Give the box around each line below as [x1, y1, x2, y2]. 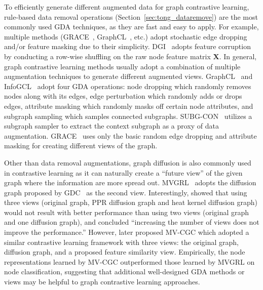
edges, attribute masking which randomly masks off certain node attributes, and [4, 100, 253, 111]
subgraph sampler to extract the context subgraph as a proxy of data [4, 120, 219, 131]
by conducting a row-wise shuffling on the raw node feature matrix [4, 51, 211, 61]
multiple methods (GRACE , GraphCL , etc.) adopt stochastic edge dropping [4, 31, 247, 42]
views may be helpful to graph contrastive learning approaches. [4, 276, 200, 287]
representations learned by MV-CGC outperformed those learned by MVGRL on [4, 256, 255, 267]
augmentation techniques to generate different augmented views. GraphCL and [4, 71, 253, 81]
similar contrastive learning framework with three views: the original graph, [4, 236, 239, 247]
